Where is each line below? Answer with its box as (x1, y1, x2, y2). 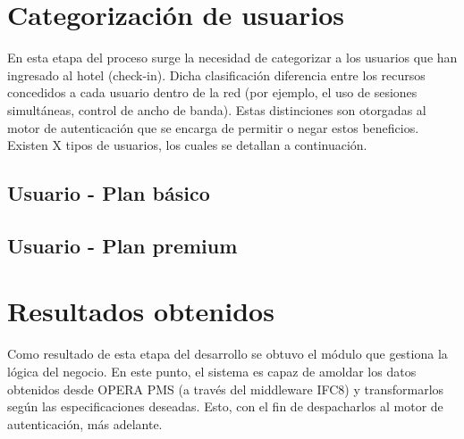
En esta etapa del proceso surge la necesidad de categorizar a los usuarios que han (7, 48, 458, 67)
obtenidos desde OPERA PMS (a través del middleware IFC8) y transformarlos (7, 379, 444, 398)
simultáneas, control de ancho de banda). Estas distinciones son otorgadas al (7, 100, 426, 119)
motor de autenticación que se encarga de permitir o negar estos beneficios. (7, 118, 419, 137)
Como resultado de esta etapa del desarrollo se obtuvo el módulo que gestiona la (7, 344, 448, 363)
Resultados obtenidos (7, 293, 274, 329)
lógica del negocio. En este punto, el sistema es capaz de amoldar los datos (7, 361, 417, 380)
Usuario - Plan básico (7, 179, 210, 207)
